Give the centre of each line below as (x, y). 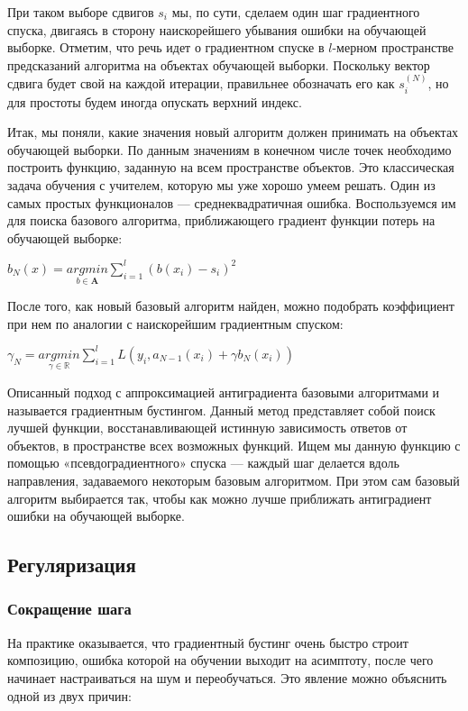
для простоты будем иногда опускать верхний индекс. (155, 101)
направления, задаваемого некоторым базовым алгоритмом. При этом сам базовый (234, 480)
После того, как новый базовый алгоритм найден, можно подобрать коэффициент (231, 306)
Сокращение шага (69, 609)
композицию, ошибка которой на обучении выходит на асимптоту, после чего (220, 660)
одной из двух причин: (69, 695)
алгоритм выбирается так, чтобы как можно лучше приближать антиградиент (220, 498)
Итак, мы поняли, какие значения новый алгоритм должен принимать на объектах (233, 132)
